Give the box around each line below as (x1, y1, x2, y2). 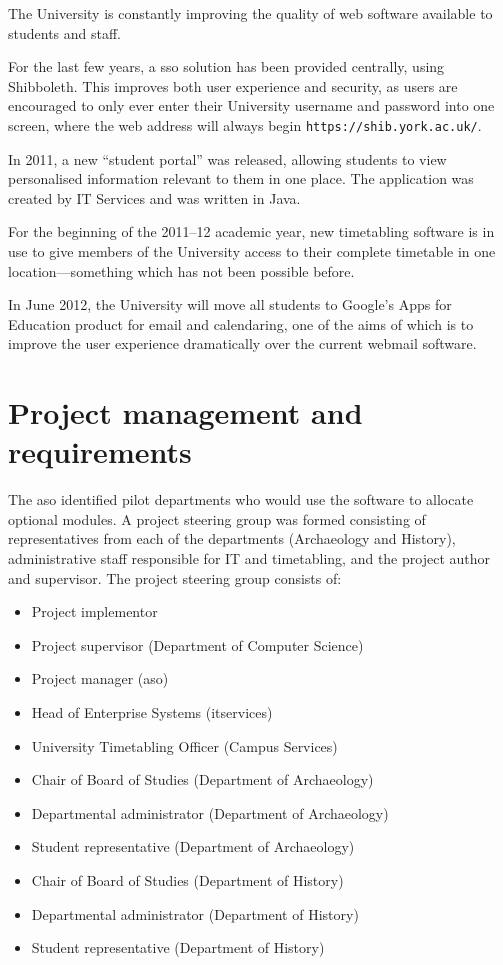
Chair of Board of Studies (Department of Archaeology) (31, 769, 374, 790)
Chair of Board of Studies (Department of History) (31, 870, 344, 890)
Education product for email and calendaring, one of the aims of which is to (8, 313, 474, 334)
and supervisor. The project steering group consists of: (8, 567, 342, 588)
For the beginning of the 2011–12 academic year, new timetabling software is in (8, 221, 495, 242)
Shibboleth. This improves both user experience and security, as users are (8, 75, 458, 96)
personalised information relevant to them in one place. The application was (8, 168, 474, 189)
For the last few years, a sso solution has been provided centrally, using (8, 56, 445, 77)
